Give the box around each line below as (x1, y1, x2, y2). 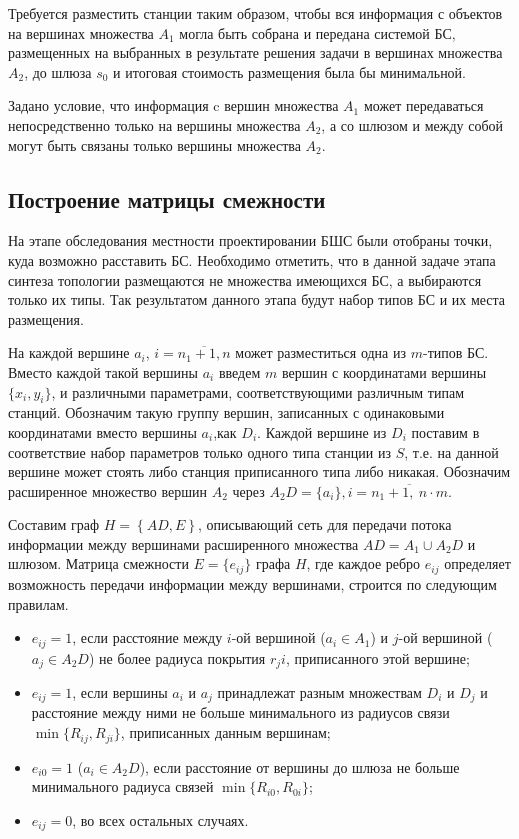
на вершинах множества (8, 22, 154, 43)
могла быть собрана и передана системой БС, (179, 22, 456, 43)
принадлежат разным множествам (217, 682, 422, 703)
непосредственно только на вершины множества (8, 114, 301, 135)
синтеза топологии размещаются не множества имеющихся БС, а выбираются (8, 269, 482, 290)
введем (218, 361, 261, 382)
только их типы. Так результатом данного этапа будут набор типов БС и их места (8, 289, 506, 310)
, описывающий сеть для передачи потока (197, 514, 452, 535)
